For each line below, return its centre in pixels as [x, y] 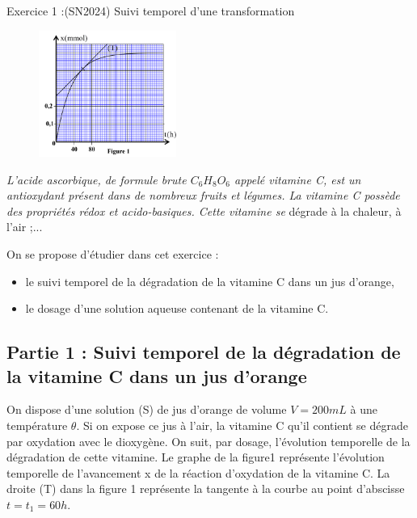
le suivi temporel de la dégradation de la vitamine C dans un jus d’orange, [210, 281]
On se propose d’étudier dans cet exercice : [113, 253]
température [37, 425]
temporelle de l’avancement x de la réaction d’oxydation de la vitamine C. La [198, 472]
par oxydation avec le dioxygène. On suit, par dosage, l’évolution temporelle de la [208, 441]
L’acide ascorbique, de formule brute [97, 179]
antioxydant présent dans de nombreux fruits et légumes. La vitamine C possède [203, 195]
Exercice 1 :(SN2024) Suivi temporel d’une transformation [151, 11]
